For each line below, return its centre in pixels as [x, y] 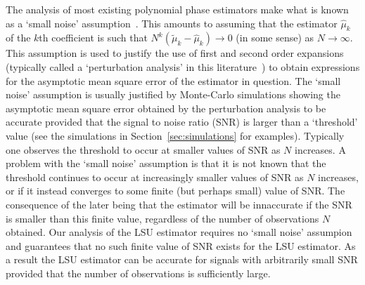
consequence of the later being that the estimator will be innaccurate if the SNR [179, 204]
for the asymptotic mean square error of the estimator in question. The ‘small [173, 80]
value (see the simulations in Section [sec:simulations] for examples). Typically [175, 135]
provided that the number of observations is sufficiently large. [138, 273]
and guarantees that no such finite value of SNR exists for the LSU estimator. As [181, 245]
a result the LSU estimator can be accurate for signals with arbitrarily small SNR [182, 259]
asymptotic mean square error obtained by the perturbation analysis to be [166, 108]
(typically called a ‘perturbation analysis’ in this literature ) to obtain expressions [183, 66]
